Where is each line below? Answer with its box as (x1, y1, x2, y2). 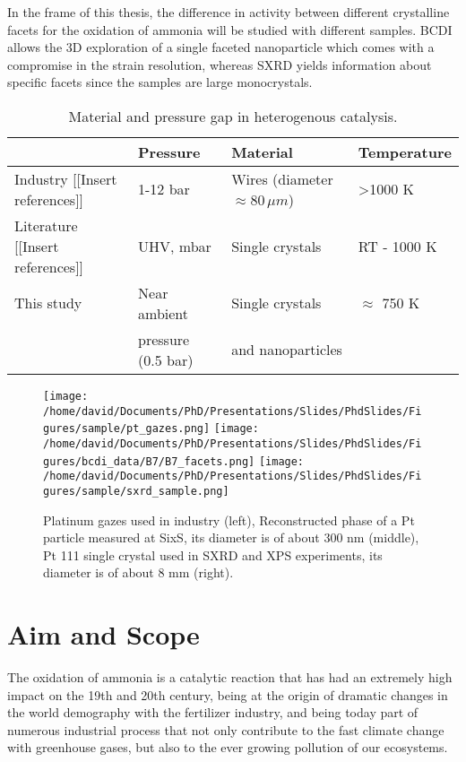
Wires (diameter (231, 168, 333, 189)
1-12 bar (138, 178, 190, 200)
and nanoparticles (231, 339, 342, 360)
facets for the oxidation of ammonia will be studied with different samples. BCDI (7, 20, 453, 39)
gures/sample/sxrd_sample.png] (43, 484, 229, 498)
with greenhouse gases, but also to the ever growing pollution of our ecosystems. (7, 738, 448, 757)
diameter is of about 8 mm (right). (43, 563, 234, 582)
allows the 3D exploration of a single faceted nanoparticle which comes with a (7, 38, 435, 56)
